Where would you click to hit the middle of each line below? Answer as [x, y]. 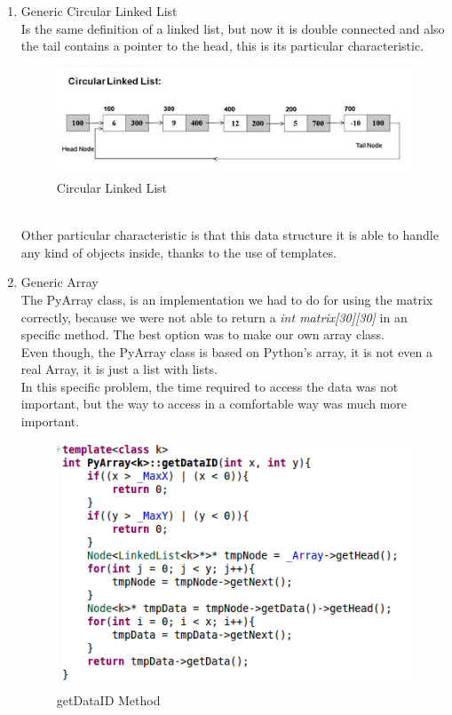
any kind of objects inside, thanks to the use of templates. [178, 252]
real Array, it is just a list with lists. [119, 369]
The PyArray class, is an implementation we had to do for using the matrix [227, 299]
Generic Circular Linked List [99, 11]
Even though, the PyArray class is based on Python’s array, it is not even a [227, 351]
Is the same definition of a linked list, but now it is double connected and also [233, 28]
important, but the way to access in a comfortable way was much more [214, 404]
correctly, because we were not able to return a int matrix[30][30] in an [214, 317]
